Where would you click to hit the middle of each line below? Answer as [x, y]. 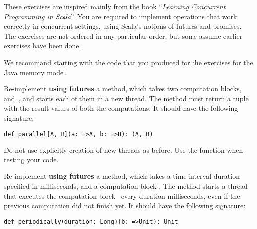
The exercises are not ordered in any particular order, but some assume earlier [123, 36]
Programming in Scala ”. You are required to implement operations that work [121, 16]
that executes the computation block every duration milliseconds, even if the [122, 195]
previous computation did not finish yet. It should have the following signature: [125, 205]
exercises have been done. [43, 45]
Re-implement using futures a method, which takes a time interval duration [122, 176]
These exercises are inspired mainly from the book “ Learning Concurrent [115, 6]
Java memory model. [35, 72]
